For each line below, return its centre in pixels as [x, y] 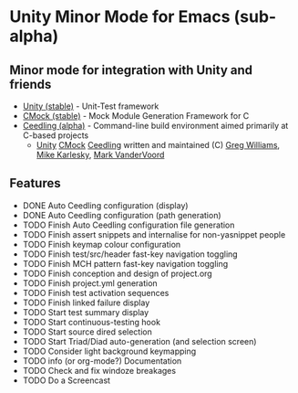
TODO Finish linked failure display [86, 303]
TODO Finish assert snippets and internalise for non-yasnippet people [154, 234]
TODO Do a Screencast [67, 380]
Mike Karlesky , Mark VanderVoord [100, 154]
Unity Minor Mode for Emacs [120, 17]
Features [35, 183]
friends [31, 84]
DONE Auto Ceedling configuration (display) [105, 205]
